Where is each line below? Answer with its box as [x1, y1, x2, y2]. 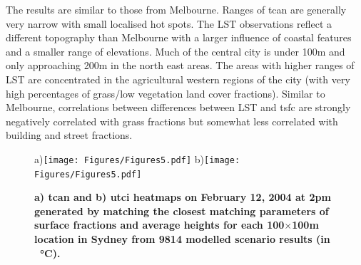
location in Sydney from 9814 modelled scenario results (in [34, 232, 330, 246]
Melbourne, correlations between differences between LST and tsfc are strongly [6, 100, 351, 115]
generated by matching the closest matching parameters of [34, 203, 329, 218]
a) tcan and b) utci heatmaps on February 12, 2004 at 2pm [34, 189, 331, 204]
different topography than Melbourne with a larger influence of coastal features [6, 30, 352, 45]
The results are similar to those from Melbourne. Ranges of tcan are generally [6, 2, 347, 16]
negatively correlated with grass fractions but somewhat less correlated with [6, 113, 338, 128]
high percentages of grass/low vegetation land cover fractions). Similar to [6, 85, 325, 100]
